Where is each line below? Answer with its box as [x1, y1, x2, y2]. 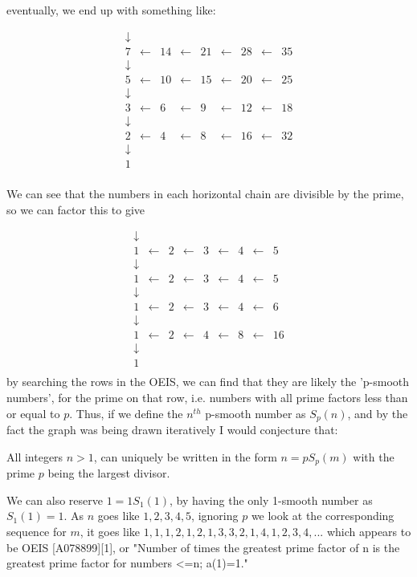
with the [353, 448, 395, 465]
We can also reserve [6, 491, 103, 508]
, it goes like [80, 522, 141, 539]
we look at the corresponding [251, 507, 395, 524]
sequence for [6, 522, 67, 539]
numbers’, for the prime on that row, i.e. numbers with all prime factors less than [6, 389, 408, 406]
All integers [6, 448, 63, 465]
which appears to [326, 522, 411, 539]
